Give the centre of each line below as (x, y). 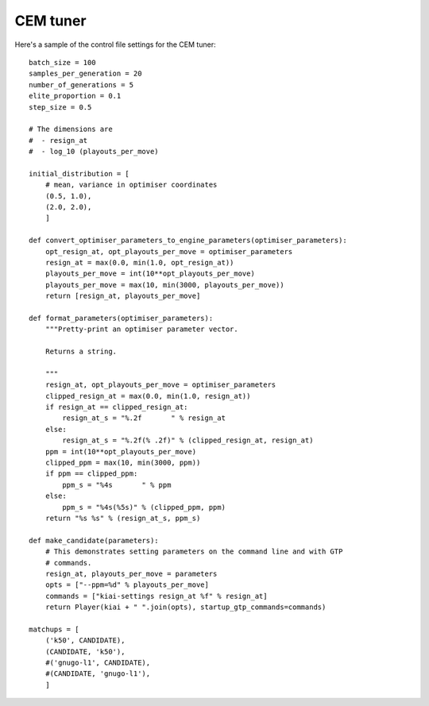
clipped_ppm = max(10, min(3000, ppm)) (123, 463)
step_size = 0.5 (60, 107)
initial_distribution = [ (79, 174)
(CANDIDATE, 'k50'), (85, 652)
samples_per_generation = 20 (85, 74)
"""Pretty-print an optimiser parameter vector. (141, 329)
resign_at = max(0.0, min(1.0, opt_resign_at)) (139, 262)
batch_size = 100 (62, 62)
